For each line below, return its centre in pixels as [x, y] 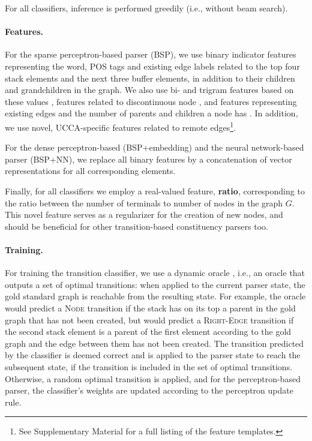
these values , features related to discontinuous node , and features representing [151, 101]
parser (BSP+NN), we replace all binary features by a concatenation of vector [148, 159]
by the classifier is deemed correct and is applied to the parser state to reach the [153, 355]
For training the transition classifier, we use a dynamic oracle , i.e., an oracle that [155, 273]
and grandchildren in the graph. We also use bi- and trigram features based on [149, 90]
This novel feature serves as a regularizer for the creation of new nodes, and [144, 214]
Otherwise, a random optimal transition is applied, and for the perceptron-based [153, 378]
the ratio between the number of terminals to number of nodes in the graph [144, 202]
